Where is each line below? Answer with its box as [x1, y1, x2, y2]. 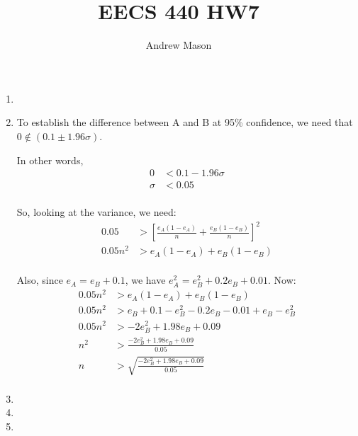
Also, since [16, 272, 63, 287]
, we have [125, 272, 166, 287]
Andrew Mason [145, 38, 212, 52]
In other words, [16, 152, 84, 167]
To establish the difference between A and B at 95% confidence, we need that [16, 115, 353, 130]
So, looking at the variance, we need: [16, 205, 177, 219]
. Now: [267, 272, 296, 287]
